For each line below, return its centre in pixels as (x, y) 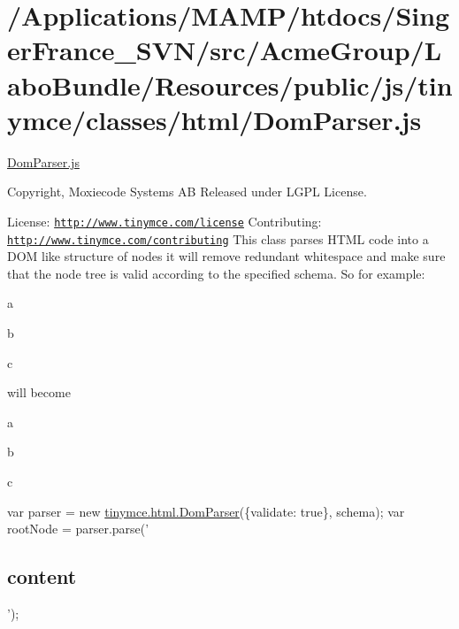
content (42, 576)
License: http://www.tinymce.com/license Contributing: (164, 221)
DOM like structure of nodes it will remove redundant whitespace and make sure (226, 256)
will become (39, 392)
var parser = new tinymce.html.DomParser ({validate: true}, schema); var (206, 511)
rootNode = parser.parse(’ (78, 529)
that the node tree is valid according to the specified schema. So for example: (216, 273)
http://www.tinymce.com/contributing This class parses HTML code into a (218, 238)
